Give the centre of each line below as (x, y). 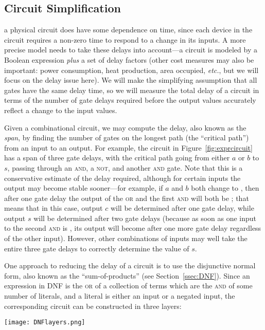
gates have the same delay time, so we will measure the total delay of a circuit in (132, 90)
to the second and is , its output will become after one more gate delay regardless (133, 228)
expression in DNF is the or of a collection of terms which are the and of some (128, 286)
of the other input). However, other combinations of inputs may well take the (126, 238)
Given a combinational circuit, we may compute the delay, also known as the (125, 127)
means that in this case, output (54, 208)
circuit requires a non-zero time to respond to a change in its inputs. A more (125, 39)
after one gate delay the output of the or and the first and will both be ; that (127, 198)
